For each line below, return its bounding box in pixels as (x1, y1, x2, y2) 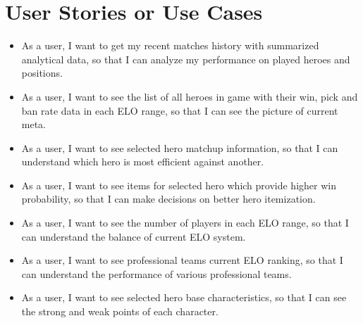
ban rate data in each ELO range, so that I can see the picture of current (21, 103, 338, 118)
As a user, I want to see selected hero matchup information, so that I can (21, 140, 338, 155)
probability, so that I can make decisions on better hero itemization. (21, 191, 316, 206)
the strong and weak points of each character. (21, 304, 219, 319)
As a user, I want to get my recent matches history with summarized (21, 38, 319, 53)
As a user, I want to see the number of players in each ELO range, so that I (21, 215, 349, 230)
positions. (21, 65, 63, 80)
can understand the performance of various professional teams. (21, 266, 292, 281)
